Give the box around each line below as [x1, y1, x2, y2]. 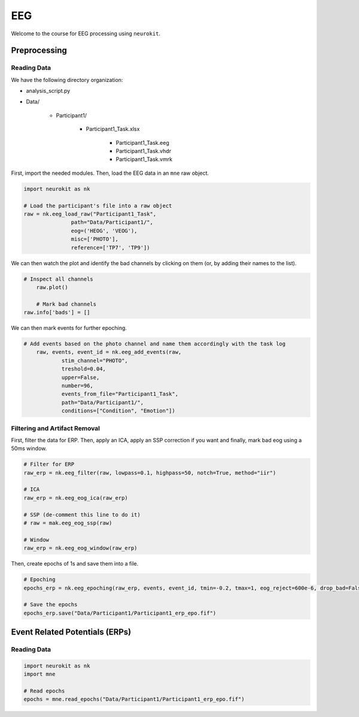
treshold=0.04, [61, 366, 106, 372]
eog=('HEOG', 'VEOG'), [71, 227, 138, 234]
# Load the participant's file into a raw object [23, 202, 172, 209]
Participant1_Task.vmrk [115, 156, 173, 163]
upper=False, [61, 374, 100, 381]
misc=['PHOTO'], [71, 236, 119, 242]
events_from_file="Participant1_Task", [61, 391, 179, 397]
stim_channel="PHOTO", [61, 357, 128, 364]
